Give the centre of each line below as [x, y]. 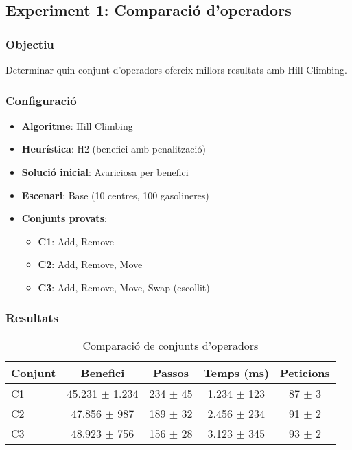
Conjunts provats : [64, 218]
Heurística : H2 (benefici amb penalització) [114, 149]
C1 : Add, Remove [76, 241]
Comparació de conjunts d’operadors [171, 345]
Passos [171, 372]
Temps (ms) [236, 372]
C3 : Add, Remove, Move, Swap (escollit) [124, 287]
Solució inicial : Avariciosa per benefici [105, 172]
